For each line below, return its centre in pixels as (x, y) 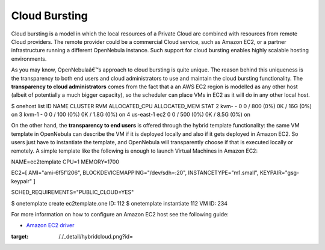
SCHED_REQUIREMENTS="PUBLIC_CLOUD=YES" (73, 192)
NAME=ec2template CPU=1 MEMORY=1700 (65, 162)
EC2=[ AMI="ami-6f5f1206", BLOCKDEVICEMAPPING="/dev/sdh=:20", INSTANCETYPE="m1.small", (135, 173)
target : (20, 236)
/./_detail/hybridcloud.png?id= (96, 236)
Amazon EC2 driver (50, 225)
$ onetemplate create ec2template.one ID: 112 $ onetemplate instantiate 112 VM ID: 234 (119, 203)
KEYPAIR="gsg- (280, 173)
